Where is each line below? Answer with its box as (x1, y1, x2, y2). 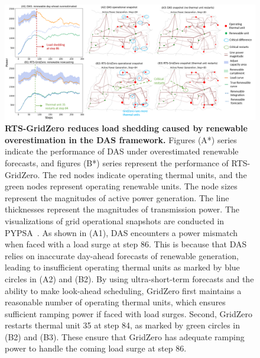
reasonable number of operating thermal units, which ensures (5, 296, 226, 308)
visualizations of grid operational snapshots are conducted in (5, 214, 225, 227)
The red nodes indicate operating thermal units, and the (42, 168, 247, 180)
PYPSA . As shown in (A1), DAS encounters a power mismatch (5, 226, 238, 238)
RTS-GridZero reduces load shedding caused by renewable (5, 122, 248, 134)
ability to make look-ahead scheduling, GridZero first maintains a (5, 284, 242, 296)
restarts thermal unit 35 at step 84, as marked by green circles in (5, 319, 240, 331)
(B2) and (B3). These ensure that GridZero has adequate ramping (5, 330, 245, 343)
